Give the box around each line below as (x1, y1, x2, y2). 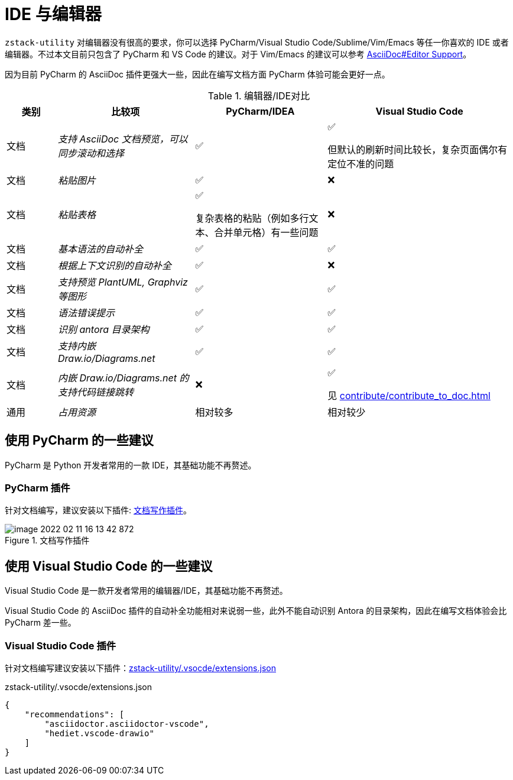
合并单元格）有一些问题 (214, 226, 319, 238)
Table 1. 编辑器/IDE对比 (207, 89, 310, 102)
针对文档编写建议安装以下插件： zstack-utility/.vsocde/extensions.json (5, 662, 276, 673)
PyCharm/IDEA (226, 105, 295, 117)
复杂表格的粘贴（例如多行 (195, 212, 309, 224)
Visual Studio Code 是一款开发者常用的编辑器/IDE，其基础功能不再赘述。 (5, 585, 288, 596)
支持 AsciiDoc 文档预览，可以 (58, 132, 188, 145)
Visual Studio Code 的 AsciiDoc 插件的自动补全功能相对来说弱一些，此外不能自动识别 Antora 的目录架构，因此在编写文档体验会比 (5, 606, 507, 616)
